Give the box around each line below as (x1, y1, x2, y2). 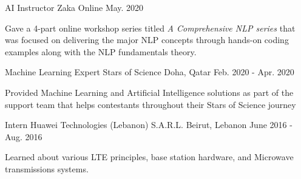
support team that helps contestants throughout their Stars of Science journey (5, 98, 296, 110)
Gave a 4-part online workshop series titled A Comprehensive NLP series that (5, 21, 296, 34)
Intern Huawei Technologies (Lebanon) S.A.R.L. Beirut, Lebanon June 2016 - (5, 118, 293, 131)
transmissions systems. (5, 162, 89, 175)
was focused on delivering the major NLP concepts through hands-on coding (5, 33, 289, 46)
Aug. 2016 (5, 130, 42, 143)
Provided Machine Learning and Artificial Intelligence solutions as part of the (5, 86, 294, 98)
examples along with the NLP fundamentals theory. (5, 45, 197, 58)
